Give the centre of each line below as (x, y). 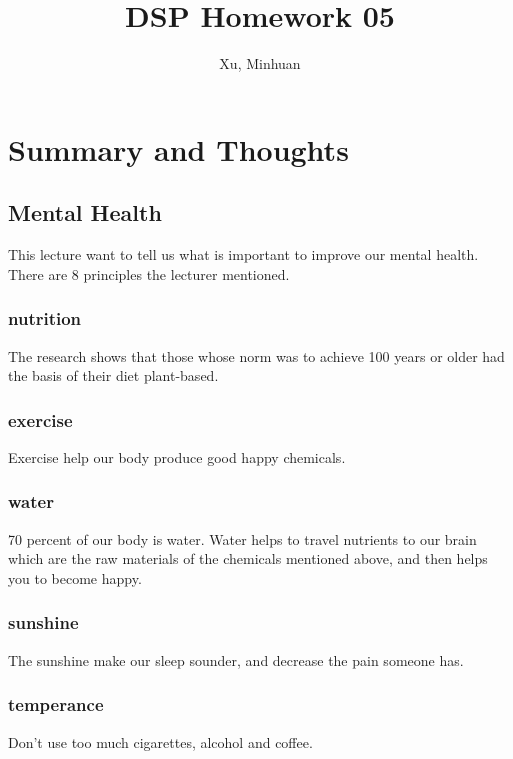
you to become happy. (75, 577)
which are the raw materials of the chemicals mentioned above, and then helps (248, 558)
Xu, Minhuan (260, 63)
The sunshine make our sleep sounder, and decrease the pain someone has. (236, 659)
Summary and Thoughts (178, 148)
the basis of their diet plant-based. (113, 375)
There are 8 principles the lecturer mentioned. (149, 273)
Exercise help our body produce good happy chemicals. (177, 456)
